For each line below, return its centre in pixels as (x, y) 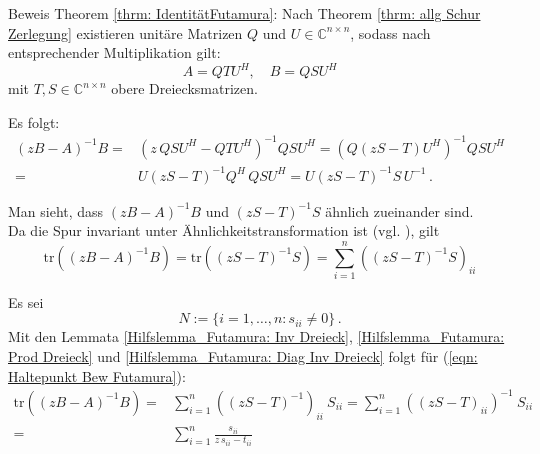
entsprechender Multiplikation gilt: (114, 52)
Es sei (26, 301)
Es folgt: (34, 121)
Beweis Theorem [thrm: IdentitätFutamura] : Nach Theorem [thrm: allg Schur (244, 13)
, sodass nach (390, 32)
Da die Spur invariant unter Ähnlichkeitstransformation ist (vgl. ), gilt (224, 230)
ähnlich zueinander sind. (399, 210)
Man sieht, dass (56, 210)
